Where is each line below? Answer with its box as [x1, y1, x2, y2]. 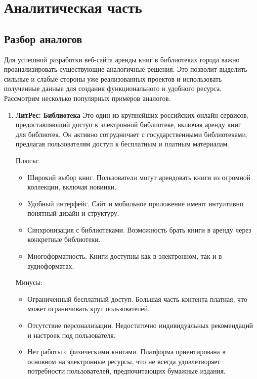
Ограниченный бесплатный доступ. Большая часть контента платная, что [27, 293, 247, 304]
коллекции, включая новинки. [27, 182, 117, 192]
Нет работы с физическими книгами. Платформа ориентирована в [27, 346, 226, 357]
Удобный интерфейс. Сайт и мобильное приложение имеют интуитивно [27, 198, 243, 208]
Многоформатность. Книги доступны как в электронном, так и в [27, 251, 222, 261]
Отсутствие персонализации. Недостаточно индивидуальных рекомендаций [27, 320, 253, 331]
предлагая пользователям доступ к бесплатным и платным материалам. [15, 139, 229, 149]
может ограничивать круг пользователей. [27, 303, 150, 314]
